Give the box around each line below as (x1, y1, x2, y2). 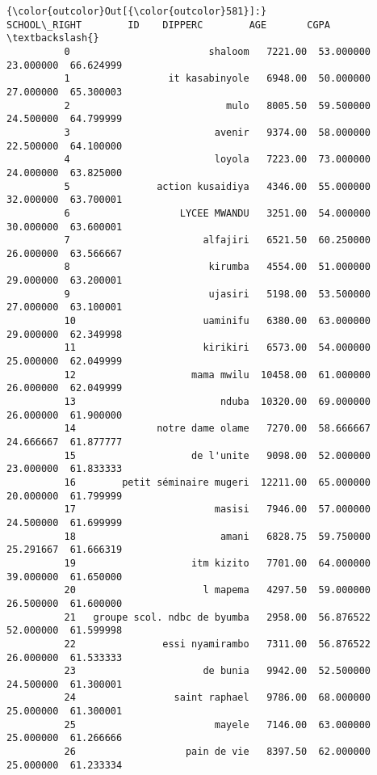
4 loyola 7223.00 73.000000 (64, 154, 371, 166)
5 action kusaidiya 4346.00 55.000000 (64, 180, 371, 192)
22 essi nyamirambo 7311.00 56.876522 (64, 638, 371, 650)
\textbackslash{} (6, 32, 99, 44)
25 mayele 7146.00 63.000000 (64, 718, 371, 731)
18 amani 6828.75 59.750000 (64, 530, 371, 542)
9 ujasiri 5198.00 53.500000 (64, 288, 371, 300)
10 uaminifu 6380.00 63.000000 (64, 315, 371, 327)
